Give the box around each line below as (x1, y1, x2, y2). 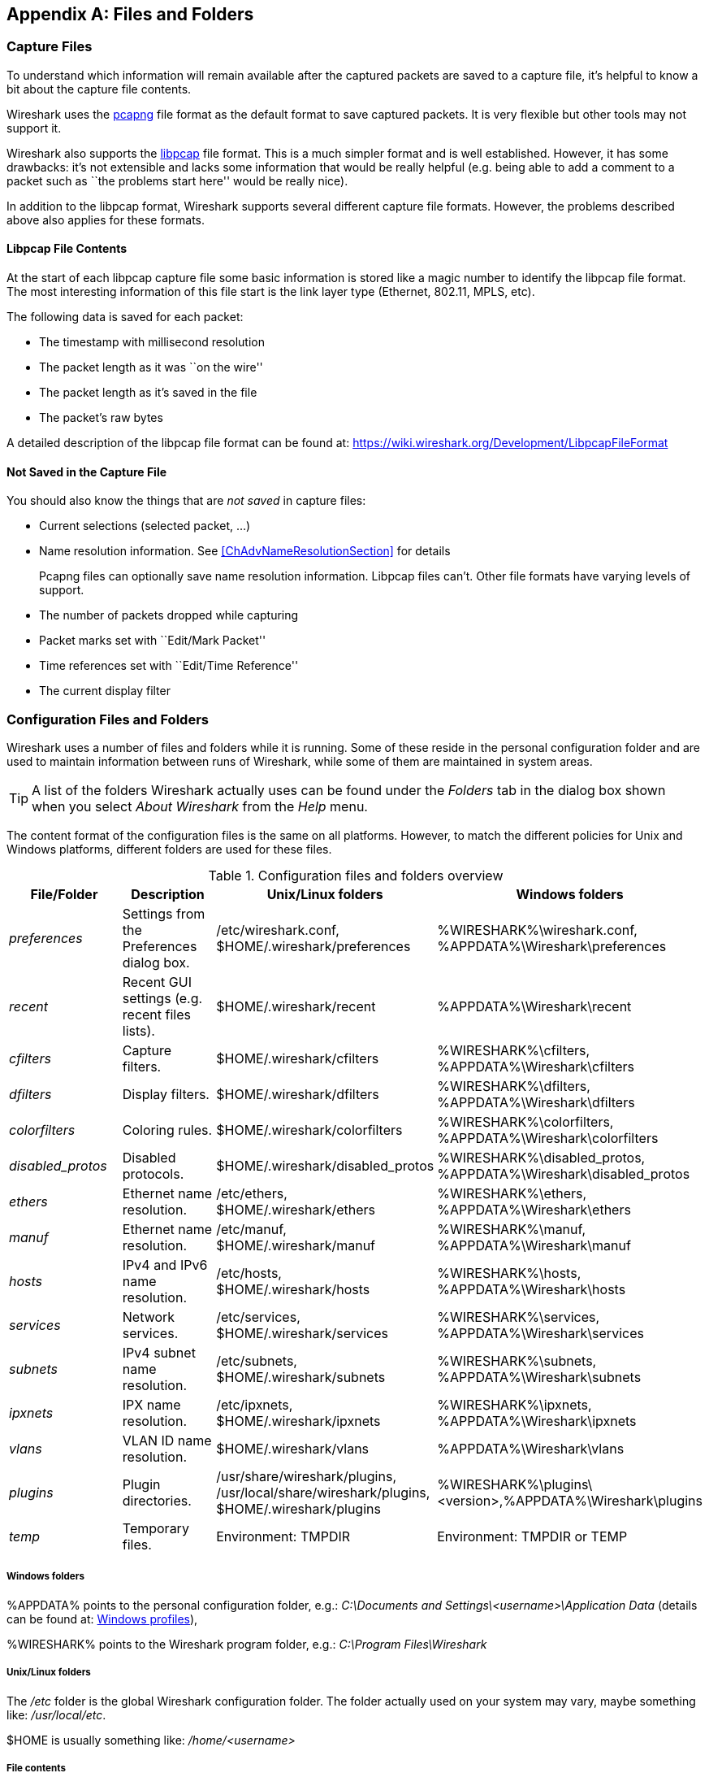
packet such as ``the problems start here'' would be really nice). (6, 173, 348, 188)
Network (122, 1308, 175, 1325)
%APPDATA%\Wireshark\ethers (437, 1201, 631, 1218)
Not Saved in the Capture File (6, 464, 167, 479)
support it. (6, 120, 62, 135)
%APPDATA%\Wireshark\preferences (437, 937, 667, 954)
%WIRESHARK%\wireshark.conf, (437, 921, 638, 938)
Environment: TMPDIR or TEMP (437, 1527, 628, 1545)
